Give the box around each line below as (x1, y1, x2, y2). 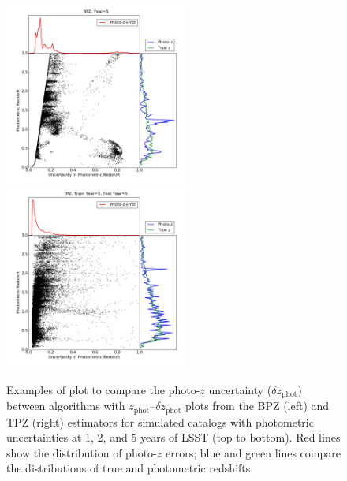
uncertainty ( (208, 381, 272, 397)
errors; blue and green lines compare (165, 444, 341, 460)
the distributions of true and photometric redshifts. (6, 460, 254, 476)
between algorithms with (6, 397, 125, 414)
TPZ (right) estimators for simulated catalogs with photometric (6, 413, 314, 430)
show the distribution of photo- (6, 444, 157, 460)
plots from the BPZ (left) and (185, 397, 330, 414)
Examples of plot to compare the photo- (6, 381, 200, 397)
